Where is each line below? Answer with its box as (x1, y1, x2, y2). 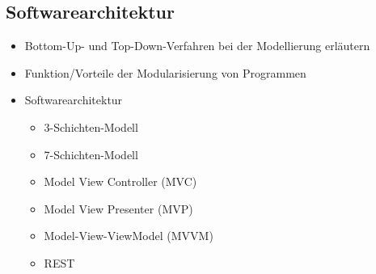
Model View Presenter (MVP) (44, 200, 193, 217)
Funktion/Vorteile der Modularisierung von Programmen (24, 64, 306, 81)
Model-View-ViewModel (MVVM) (44, 227, 213, 244)
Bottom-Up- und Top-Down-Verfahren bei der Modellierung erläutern (24, 37, 370, 54)
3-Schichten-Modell (44, 118, 138, 135)
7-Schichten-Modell (44, 145, 138, 162)
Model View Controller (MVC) (44, 173, 197, 190)
